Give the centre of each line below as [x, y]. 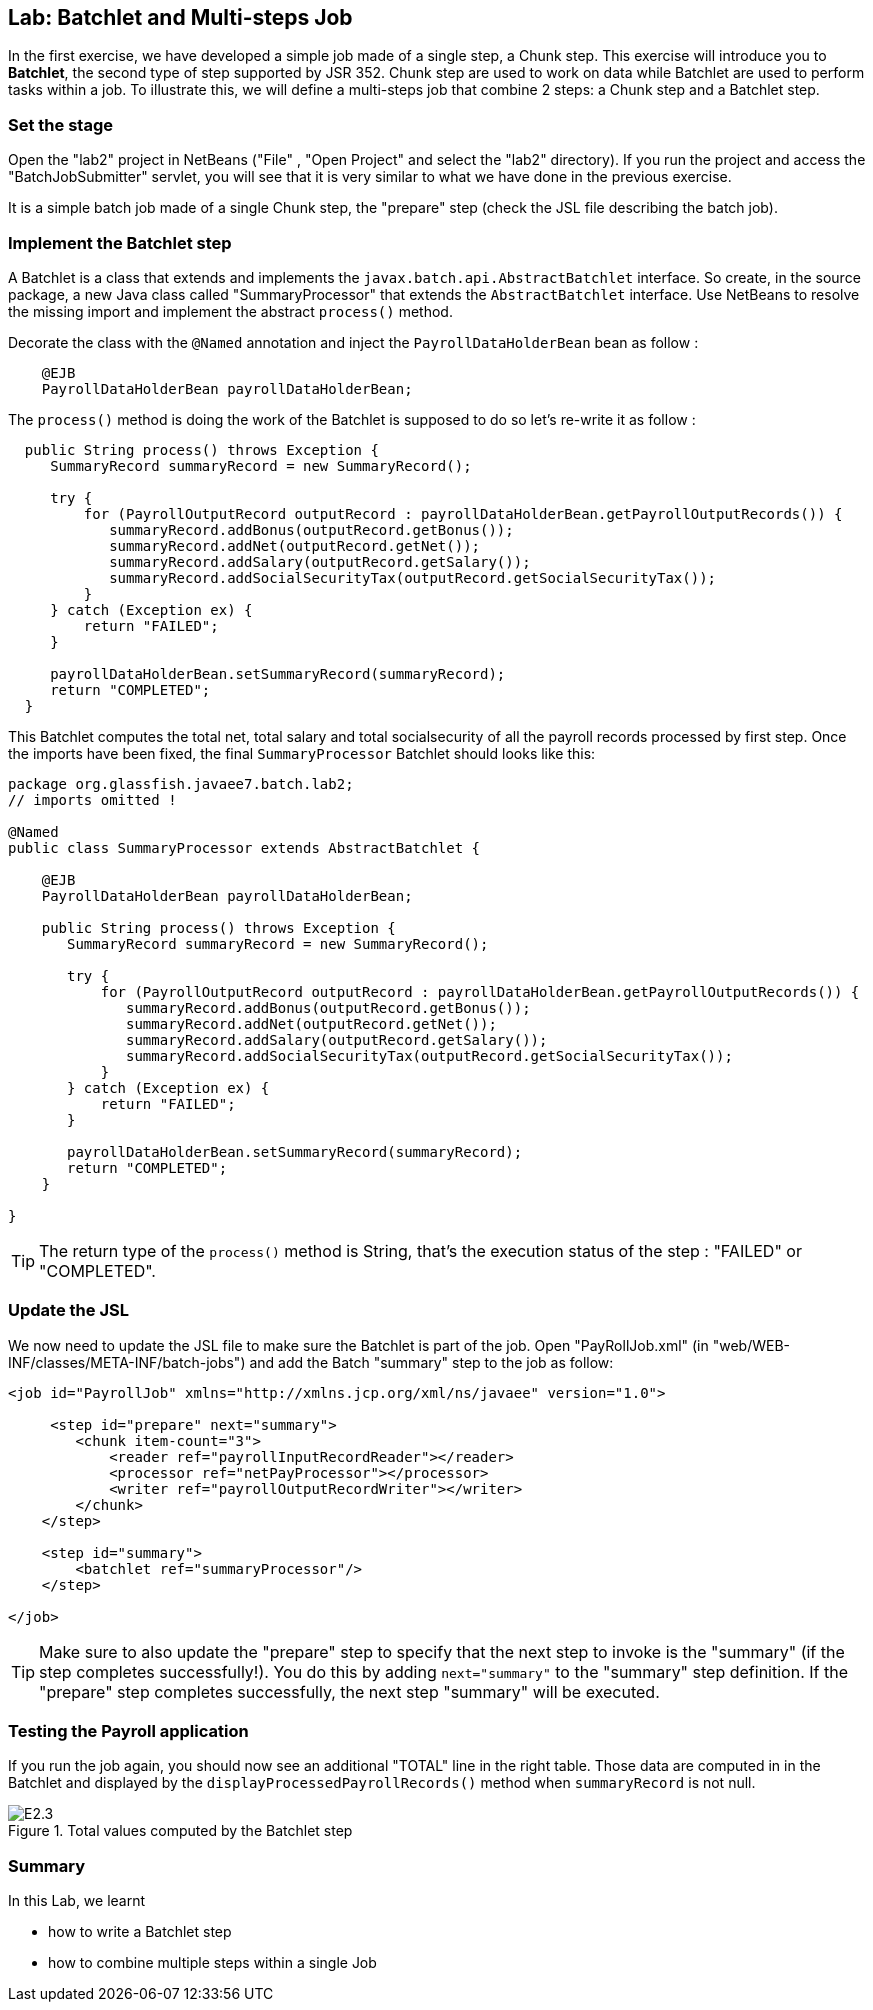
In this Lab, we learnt [77, 1901]
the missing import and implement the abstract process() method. [230, 311]
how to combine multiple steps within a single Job [212, 1963]
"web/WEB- [751, 1345]
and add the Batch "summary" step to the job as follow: [431, 1362]
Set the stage [60, 124]
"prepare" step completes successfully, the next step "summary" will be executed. [349, 1691]
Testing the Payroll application [128, 1731]
